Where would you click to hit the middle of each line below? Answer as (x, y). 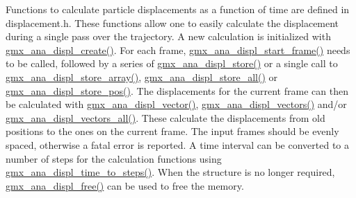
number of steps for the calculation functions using (114, 158)
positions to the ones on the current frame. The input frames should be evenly (172, 131)
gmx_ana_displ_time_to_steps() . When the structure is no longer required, (170, 172)
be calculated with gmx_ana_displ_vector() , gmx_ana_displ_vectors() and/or (176, 104)
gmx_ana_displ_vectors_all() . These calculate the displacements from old (165, 117)
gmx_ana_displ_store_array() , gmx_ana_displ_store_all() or (142, 76)
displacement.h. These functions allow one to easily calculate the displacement (172, 22)
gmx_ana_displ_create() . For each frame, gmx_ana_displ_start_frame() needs (178, 49)
